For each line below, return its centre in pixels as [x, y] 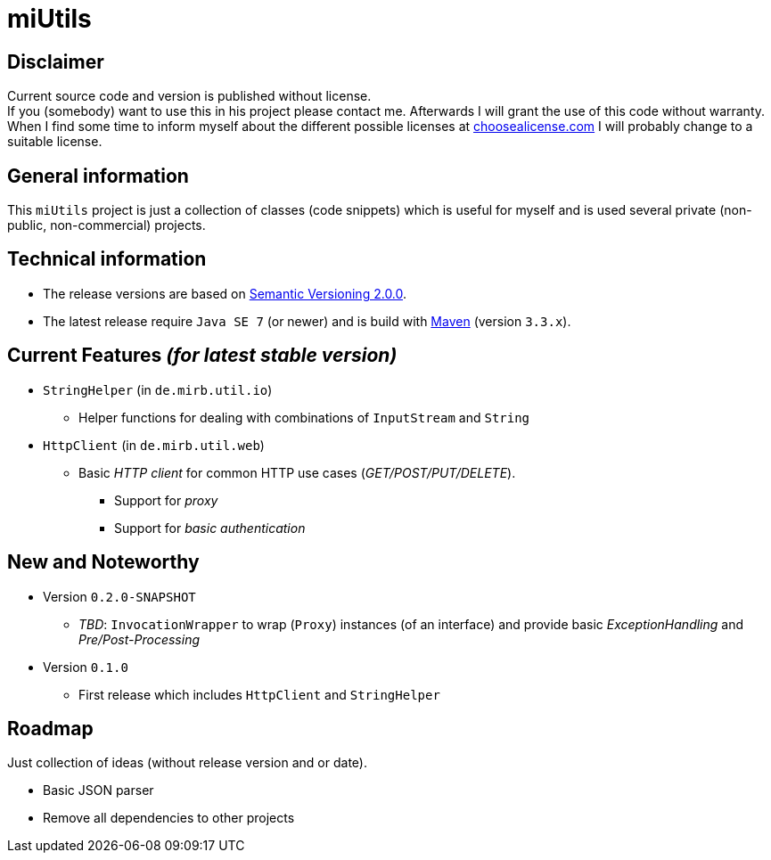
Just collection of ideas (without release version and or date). [187, 763]
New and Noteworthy [103, 562]
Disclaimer [56, 61]
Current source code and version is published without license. [189, 96]
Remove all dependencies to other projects [169, 818]
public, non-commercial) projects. [107, 225]
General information [98, 176]
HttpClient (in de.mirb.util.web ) [154, 445]
